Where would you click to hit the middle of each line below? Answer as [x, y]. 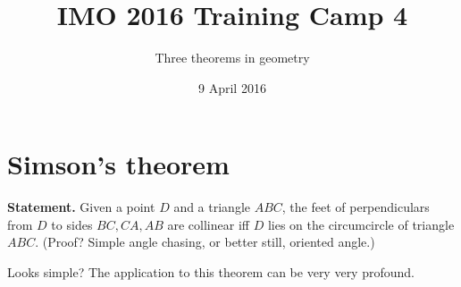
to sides [72, 224]
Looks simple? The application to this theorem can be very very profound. [211, 272]
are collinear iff [208, 224]
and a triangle [212, 207]
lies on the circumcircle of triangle [361, 224]
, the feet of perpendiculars [356, 207]
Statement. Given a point [81, 207]
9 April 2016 [232, 87]
